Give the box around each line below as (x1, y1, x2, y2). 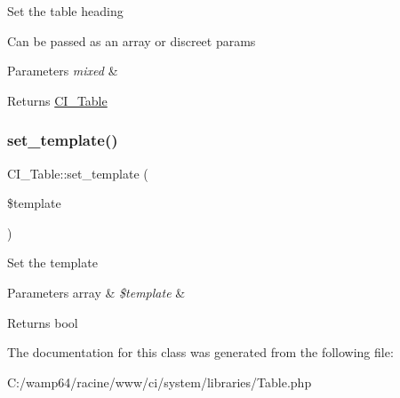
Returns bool (7, 313, 78, 331)
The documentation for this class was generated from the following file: (7, 343, 394, 362)
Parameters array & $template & (7, 283, 186, 301)
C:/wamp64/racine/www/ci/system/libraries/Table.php (7, 372, 312, 391)
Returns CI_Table (7, 91, 108, 109)
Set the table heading (7, 2, 124, 20)
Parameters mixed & (7, 61, 118, 80)
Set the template (7, 253, 98, 272)
